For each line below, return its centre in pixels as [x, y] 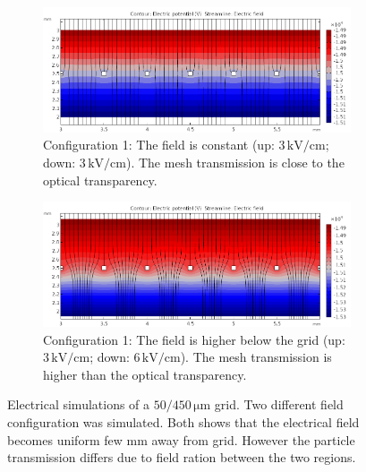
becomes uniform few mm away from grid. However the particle [181, 439]
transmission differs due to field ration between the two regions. [182, 457]
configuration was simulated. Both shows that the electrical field [183, 421]
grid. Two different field [279, 404]
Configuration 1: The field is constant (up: [159, 145]
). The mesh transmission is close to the [235, 162]
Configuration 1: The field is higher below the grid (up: [194, 339]
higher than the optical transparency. [145, 374]
